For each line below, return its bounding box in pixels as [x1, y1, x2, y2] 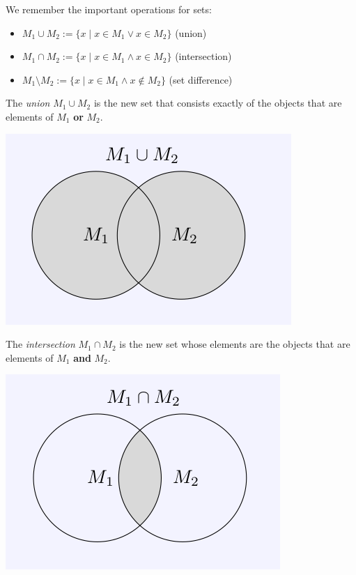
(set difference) [169, 72, 233, 86]
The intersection [6, 337, 75, 351]
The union [6, 95, 50, 110]
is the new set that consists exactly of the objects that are [93, 95, 342, 110]
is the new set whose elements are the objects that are [119, 337, 350, 351]
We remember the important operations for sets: [6, 2, 212, 16]
